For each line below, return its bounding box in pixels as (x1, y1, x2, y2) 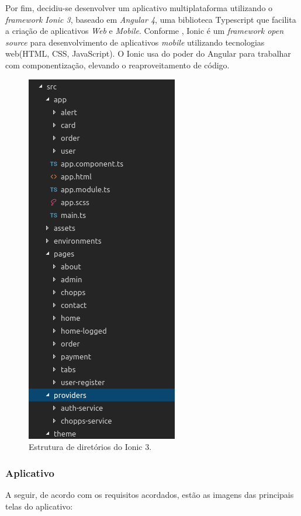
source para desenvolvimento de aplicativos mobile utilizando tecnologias (5, 36, 265, 48)
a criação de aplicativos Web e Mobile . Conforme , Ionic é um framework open (5, 25, 284, 37)
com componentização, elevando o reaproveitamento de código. (5, 58, 230, 71)
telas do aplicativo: (5, 500, 73, 512)
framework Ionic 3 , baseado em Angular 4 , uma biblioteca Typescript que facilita (5, 13, 296, 25)
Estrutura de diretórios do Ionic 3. (29, 441, 152, 453)
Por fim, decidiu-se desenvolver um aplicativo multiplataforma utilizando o (5, 2, 273, 13)
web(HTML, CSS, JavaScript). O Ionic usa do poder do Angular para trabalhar (5, 47, 291, 60)
